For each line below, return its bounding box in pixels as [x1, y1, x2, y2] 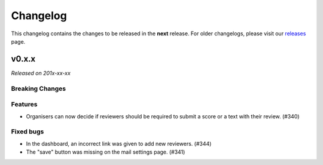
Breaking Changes [11, 84, 66, 93]
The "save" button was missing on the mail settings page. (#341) [26, 148, 185, 155]
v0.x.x [11, 54, 36, 64]
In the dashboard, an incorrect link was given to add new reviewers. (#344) [26, 140, 212, 147]
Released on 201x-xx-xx [11, 69, 71, 77]
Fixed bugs [11, 127, 44, 136]
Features [11, 100, 38, 109]
